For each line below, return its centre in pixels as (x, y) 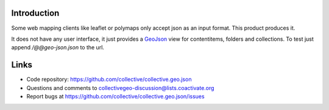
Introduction (35, 13)
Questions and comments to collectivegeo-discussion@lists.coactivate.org (120, 88)
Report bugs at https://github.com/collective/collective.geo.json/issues (115, 96)
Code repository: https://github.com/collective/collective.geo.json (109, 80)
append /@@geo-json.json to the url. (58, 47)
